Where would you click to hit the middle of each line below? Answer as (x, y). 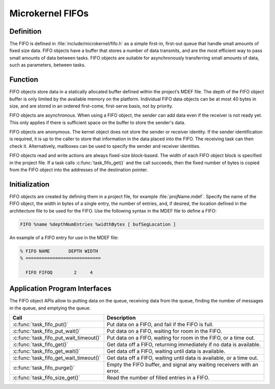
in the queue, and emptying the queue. (50, 308)
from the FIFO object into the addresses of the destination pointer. (79, 170)
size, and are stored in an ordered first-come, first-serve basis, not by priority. (91, 106)
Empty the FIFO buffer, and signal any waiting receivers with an (183, 365)
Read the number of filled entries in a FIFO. (158, 378)
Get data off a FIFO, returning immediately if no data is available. (184, 345)
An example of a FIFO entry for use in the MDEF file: (64, 238)
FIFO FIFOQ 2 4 (59, 272)
